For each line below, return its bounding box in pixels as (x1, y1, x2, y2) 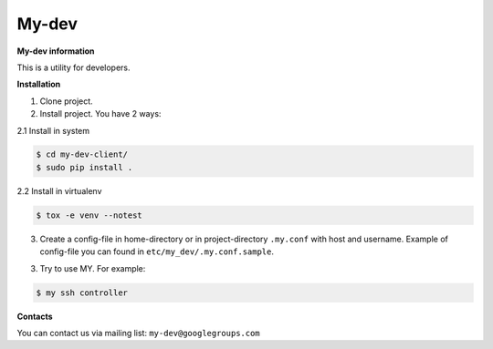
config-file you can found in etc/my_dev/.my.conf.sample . (39, 246, 274, 257)
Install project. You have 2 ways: (39, 108, 162, 119)
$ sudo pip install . (36, 162, 133, 172)
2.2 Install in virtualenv (16, 185, 102, 196)
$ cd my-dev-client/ (36, 149, 128, 159)
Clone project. (39, 96, 93, 107)
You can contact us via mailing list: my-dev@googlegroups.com (16, 327, 260, 338)
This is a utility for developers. (16, 62, 131, 73)
